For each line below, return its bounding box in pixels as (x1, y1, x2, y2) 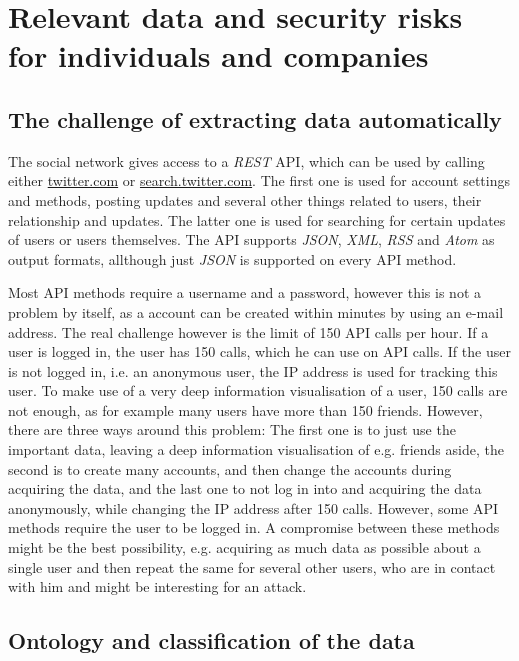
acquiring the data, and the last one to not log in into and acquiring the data (8, 478, 482, 499)
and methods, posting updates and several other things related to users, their (8, 189, 482, 210)
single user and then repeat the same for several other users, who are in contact (8, 556, 496, 577)
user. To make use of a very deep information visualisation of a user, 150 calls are (8, 380, 508, 401)
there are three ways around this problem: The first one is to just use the (8, 419, 456, 440)
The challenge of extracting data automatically (8, 103, 502, 134)
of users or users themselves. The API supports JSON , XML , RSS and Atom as (8, 229, 495, 250)
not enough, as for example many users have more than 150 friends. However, (8, 399, 483, 420)
